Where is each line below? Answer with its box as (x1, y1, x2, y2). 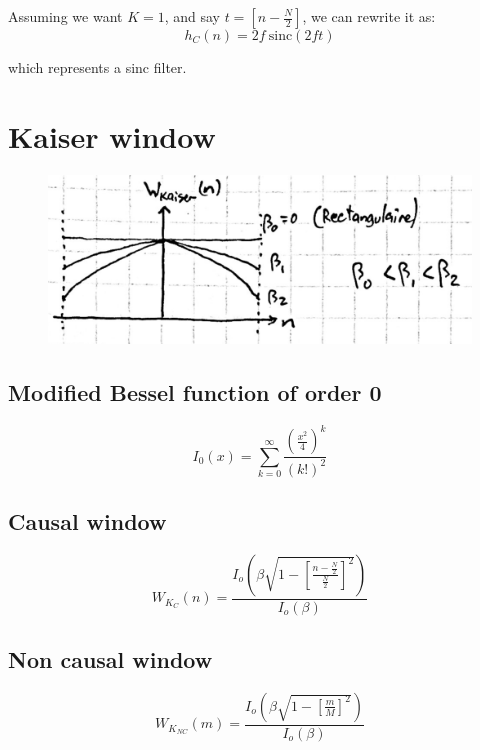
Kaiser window (8, 115, 216, 156)
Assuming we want (8, 6, 123, 26)
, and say (164, 6, 220, 26)
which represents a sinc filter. (8, 57, 187, 77)
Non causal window (8, 644, 213, 675)
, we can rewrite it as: (302, 6, 436, 26)
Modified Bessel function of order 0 (8, 376, 382, 407)
